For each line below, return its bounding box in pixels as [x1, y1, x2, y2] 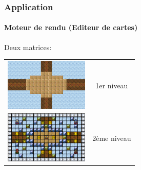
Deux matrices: [4, 41, 52, 52]
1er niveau [95, 80, 128, 91]
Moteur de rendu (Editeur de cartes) [4, 22, 138, 33]
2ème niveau [92, 133, 131, 143]
